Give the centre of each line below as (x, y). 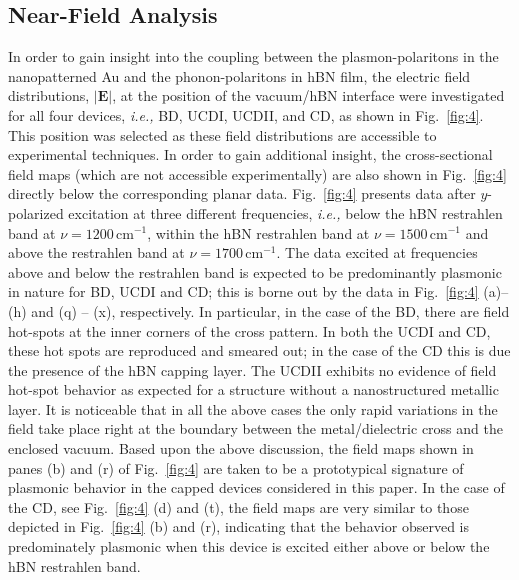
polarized (36, 212)
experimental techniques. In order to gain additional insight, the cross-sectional (250, 154)
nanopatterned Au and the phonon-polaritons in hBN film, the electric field (239, 75)
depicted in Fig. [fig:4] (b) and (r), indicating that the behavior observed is (238, 526)
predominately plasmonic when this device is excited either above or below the (249, 546)
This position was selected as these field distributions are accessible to (222, 134)
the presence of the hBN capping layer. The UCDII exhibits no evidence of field (252, 369)
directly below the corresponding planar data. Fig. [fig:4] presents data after (242, 193)
